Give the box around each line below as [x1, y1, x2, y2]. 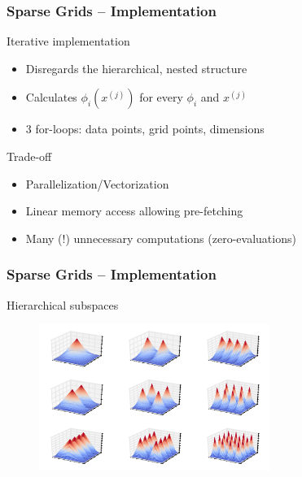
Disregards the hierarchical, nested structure [25, 59, 247, 76]
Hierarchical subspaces [7, 296, 119, 313]
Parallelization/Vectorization [25, 175, 169, 192]
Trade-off [7, 148, 52, 164]
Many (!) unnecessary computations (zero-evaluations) [25, 229, 296, 246]
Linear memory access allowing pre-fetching [25, 202, 243, 219]
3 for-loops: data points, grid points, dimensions [25, 120, 265, 137]
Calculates [25, 89, 77, 106]
